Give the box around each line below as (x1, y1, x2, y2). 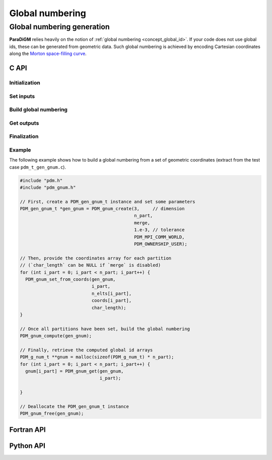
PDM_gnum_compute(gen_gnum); (20, 333, 92, 339)
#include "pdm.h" (20, 177, 63, 183)
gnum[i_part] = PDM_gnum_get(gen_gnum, (25, 369, 124, 374)
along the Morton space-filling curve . (9, 50, 87, 57)
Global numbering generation (9, 22, 110, 31)
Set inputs (9, 92, 35, 99)
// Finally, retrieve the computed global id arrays (20, 347, 153, 353)
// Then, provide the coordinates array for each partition (20, 255, 172, 261)
